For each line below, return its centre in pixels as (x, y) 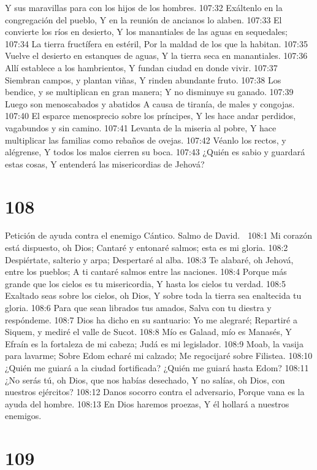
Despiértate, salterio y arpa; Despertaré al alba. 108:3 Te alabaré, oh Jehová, (149, 259)
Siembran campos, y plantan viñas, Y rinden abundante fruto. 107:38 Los (143, 79)
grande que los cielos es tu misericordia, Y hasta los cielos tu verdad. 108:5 (145, 283)
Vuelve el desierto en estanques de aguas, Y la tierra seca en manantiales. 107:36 (156, 56)
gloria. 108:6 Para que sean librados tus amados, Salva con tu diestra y (138, 307)
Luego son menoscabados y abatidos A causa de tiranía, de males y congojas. (150, 103)
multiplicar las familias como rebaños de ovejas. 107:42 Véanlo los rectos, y (146, 140)
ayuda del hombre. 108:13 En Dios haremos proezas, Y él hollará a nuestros (147, 403)
